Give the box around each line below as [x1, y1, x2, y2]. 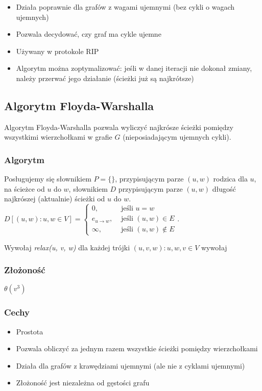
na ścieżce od [4, 183, 45, 194]
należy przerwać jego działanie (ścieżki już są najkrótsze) [16, 72, 194, 83]
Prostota [16, 326, 43, 336]
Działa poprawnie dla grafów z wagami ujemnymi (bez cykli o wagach [16, 2, 235, 12]
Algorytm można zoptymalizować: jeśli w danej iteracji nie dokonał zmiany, [16, 63, 252, 73]
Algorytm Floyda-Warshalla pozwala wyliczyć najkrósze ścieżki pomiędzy [4, 121, 233, 132]
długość [212, 183, 236, 194]
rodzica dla [213, 173, 248, 184]
